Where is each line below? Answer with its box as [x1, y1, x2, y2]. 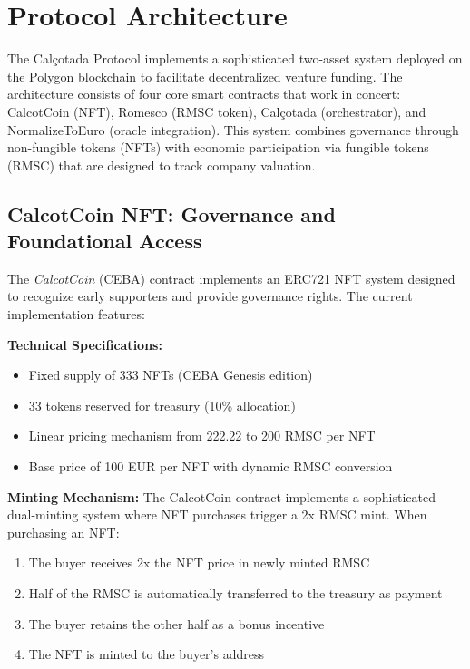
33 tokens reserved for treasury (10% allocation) [28, 395, 296, 414]
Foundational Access [7, 227, 202, 255]
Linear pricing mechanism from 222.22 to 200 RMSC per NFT [28, 426, 376, 445]
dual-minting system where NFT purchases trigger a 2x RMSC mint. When [7, 505, 427, 524]
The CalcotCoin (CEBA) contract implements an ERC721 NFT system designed [7, 268, 455, 287]
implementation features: [7, 305, 145, 324]
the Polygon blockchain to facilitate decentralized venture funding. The [7, 66, 403, 85]
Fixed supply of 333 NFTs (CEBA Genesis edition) [28, 365, 313, 384]
